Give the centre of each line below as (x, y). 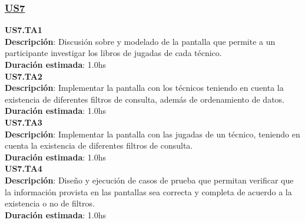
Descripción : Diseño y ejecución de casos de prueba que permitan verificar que (149, 180)
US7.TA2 (24, 76)
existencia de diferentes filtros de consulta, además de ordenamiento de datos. (145, 99)
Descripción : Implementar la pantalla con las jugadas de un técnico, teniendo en (152, 134)
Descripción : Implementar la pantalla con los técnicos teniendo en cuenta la (144, 88)
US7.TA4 (24, 168)
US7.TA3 (24, 122)
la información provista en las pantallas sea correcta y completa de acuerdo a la (148, 191)
